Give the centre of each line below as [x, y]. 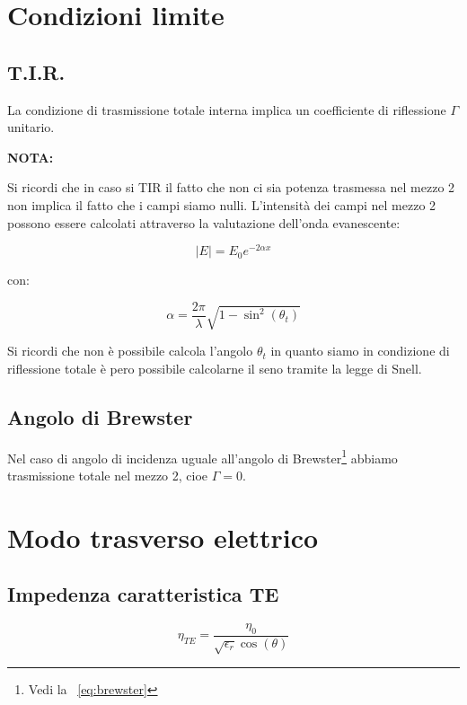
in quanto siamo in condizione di [360, 351]
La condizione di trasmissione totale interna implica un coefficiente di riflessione [227, 109]
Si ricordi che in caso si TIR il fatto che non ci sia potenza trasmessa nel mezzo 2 [231, 187]
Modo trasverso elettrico [163, 537]
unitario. [31, 127]
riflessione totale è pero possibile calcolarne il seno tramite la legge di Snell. [215, 368]
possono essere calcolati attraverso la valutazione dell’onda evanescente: [204, 222]
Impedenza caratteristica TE [143, 594]
